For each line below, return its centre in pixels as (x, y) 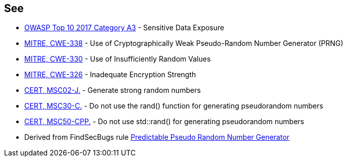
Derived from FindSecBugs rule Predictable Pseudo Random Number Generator (157, 137)
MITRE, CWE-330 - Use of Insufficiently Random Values (118, 59)
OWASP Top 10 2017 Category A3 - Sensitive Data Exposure (124, 28)
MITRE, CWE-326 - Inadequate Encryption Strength (110, 75)
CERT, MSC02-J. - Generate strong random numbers (113, 90)
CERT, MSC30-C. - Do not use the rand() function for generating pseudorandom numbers (174, 106)
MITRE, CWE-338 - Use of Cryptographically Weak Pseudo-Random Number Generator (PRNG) (184, 43)
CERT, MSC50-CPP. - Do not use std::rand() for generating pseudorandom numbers (164, 122)
